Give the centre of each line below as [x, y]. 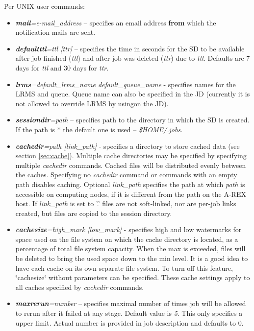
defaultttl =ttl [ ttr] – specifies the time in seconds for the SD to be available [130, 48]
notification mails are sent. [55, 32]
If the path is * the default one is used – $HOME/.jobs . [99, 129]
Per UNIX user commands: [44, 6]
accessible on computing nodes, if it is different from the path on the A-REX [131, 194]
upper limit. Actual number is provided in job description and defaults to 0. [129, 322]
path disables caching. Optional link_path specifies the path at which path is [130, 184]
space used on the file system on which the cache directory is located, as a [127, 239]
